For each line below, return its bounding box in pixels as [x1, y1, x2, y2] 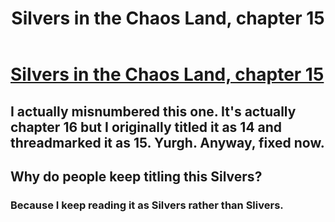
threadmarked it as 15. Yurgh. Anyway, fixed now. [10, 134, 325, 151]
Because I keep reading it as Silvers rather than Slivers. [10, 198, 284, 212]
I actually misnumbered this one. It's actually [10, 103, 297, 120]
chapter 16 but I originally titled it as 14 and [10, 118, 283, 136]
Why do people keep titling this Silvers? [10, 168, 263, 185]
